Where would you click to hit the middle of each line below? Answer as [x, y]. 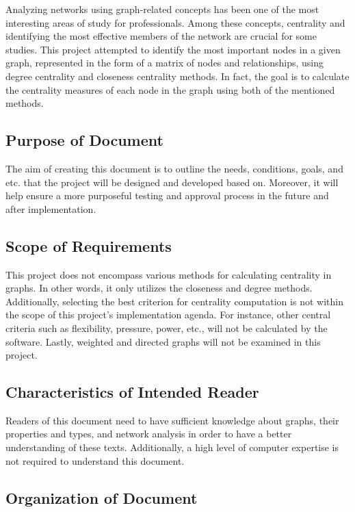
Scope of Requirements [89, 245]
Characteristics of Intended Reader [132, 392]
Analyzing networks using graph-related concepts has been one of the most [162, 9]
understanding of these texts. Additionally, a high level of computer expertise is [172, 447]
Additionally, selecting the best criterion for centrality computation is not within [174, 301]
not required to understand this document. [95, 460]
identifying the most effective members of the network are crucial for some [161, 36]
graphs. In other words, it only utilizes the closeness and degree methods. [159, 288]
